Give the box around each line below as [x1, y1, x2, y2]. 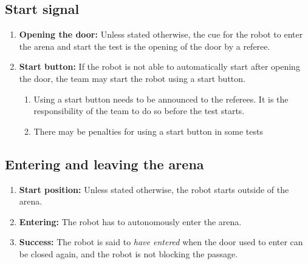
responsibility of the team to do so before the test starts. [33, 104, 245, 117]
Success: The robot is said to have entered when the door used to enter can [19, 235, 303, 248]
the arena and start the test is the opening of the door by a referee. [19, 39, 270, 52]
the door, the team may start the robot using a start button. [19, 72, 245, 84]
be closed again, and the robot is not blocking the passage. [19, 247, 238, 260]
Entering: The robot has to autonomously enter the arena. [19, 215, 242, 228]
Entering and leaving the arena [5, 154, 204, 173]
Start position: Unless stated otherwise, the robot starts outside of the [19, 183, 289, 195]
